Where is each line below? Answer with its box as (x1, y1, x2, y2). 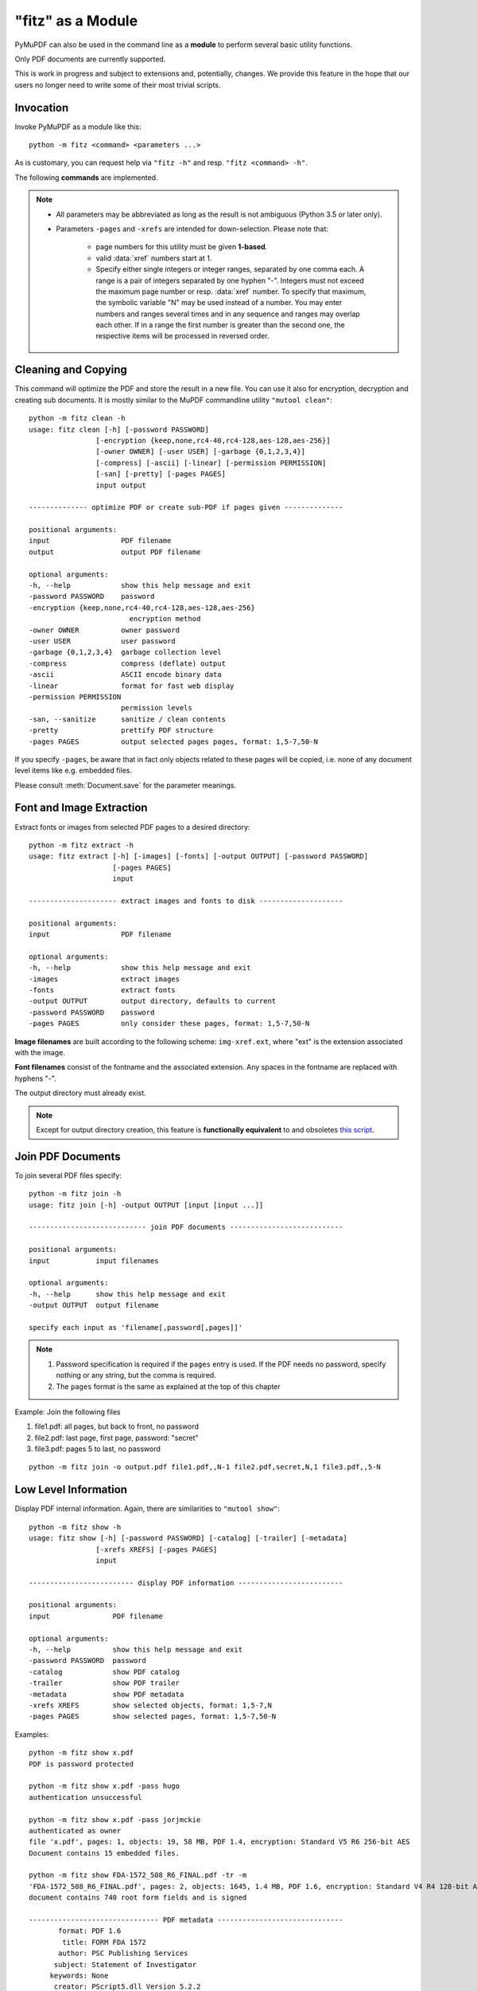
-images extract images (29, 974, 180, 984)
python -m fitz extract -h (29, 840, 134, 850)
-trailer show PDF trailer (29, 1679, 180, 1688)
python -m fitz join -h (29, 1189, 122, 1199)
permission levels (120, 703, 192, 713)
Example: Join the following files (14, 1406, 121, 1417)
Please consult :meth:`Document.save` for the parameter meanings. (14, 780, 237, 790)
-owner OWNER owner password (29, 625, 180, 635)
